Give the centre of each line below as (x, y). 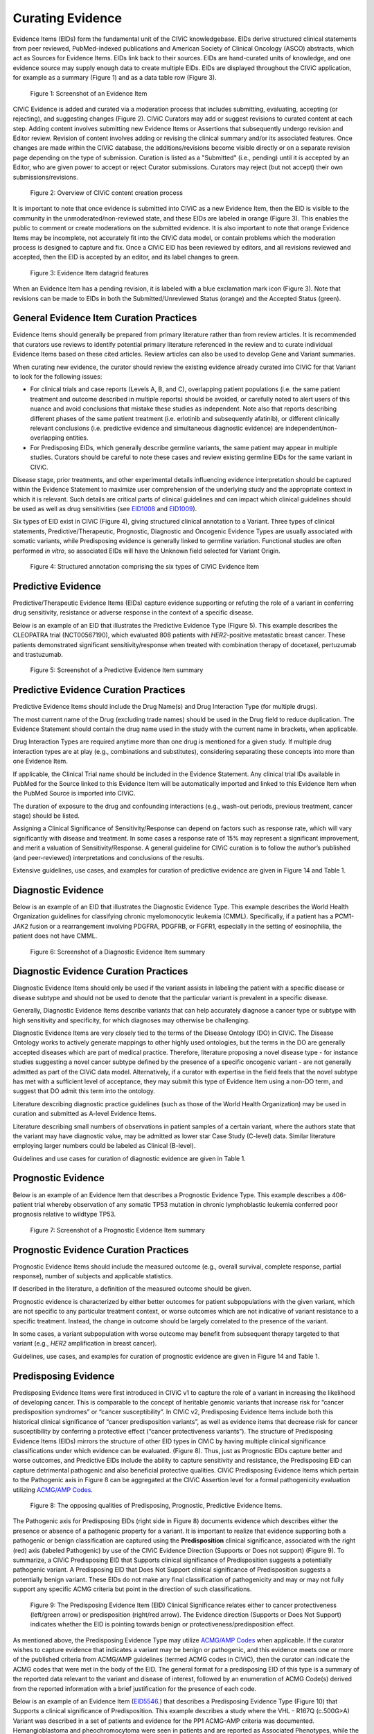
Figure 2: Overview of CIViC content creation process (107, 193)
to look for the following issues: (57, 377)
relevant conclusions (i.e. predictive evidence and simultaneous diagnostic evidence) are (157, 428)
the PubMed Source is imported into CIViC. (74, 793)
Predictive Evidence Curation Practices (99, 690)
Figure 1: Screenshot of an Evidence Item (89, 93)
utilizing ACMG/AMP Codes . (53, 1490)
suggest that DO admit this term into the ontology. (84, 1091)
